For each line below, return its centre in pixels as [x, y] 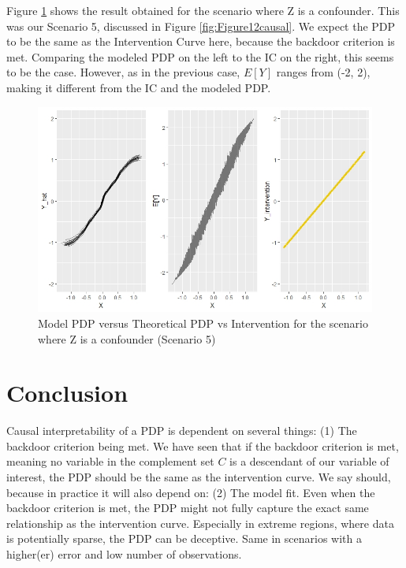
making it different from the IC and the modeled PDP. [139, 87]
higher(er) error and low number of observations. [124, 554]
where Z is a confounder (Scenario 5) [127, 338]
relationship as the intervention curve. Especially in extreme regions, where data [200, 523]
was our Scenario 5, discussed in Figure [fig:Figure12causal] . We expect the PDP [201, 26]
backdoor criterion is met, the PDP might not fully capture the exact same [188, 508]
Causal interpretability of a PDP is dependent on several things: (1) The [182, 431]
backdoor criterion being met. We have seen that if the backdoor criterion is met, [203, 445]
